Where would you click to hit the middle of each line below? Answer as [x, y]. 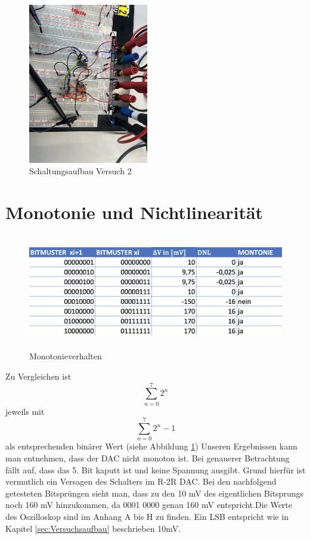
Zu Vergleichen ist [38, 376]
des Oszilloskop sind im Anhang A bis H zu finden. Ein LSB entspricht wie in [147, 517]
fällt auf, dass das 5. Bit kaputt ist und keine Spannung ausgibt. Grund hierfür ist [156, 469]
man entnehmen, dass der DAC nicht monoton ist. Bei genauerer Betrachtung [148, 458]
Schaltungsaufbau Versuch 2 [80, 171]
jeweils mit [25, 411]
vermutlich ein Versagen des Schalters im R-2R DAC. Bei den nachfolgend [141, 481]
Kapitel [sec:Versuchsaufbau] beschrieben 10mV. [93, 528]
